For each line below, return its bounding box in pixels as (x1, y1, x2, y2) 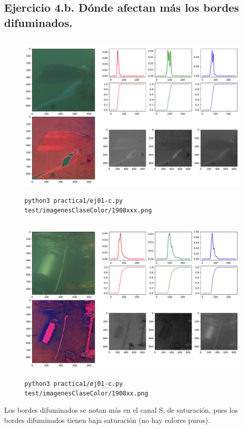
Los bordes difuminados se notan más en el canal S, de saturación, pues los (4, 405, 238, 415)
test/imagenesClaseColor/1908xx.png (24, 390, 148, 397)
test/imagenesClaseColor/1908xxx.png (24, 207, 152, 214)
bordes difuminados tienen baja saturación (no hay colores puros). (4, 414, 210, 425)
